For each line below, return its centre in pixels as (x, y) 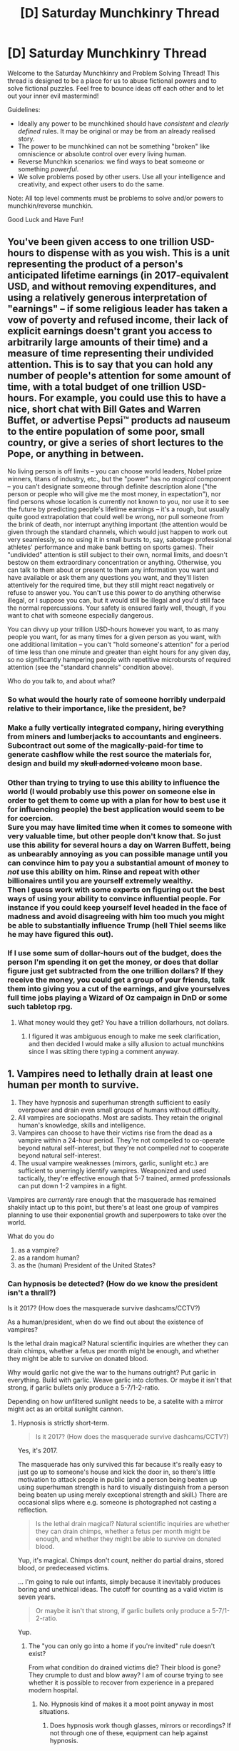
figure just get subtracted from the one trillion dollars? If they (115, 971)
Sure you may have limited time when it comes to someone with (120, 827)
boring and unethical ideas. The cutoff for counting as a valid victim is (120, 1589)
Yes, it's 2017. (38, 1450)
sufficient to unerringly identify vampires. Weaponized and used (112, 1170)
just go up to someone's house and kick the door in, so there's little (116, 1472)
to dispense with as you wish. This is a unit (133, 253)
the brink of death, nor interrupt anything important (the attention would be (117, 524)
